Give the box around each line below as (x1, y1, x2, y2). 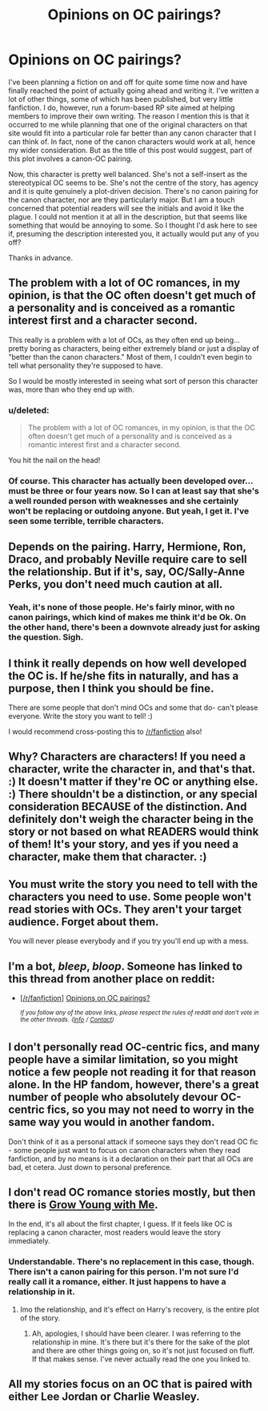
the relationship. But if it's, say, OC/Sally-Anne (8, 565, 246, 579)
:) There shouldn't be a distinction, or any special (8, 788, 258, 801)
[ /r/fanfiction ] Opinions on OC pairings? (19, 994, 150, 1003)
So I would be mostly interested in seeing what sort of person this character (8, 376, 258, 385)
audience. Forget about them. (8, 915, 159, 929)
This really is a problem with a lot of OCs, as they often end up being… (8, 335, 240, 345)
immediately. (8, 1236, 50, 1246)
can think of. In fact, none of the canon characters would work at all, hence (8, 136, 256, 146)
